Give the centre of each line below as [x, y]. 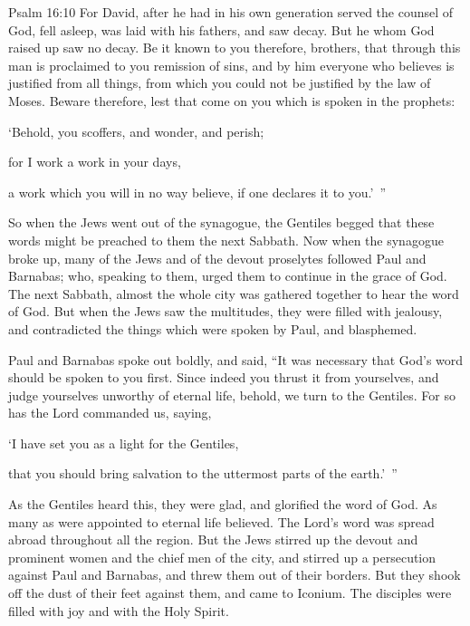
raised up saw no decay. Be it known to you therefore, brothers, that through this [235, 48]
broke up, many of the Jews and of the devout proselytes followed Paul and [217, 258]
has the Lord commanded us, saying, [110, 413]
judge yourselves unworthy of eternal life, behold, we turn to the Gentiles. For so [232, 395]
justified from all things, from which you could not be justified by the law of [220, 83]
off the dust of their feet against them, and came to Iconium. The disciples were [230, 593]
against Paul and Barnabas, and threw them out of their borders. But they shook [235, 575]
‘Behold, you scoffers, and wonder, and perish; [136, 131]
